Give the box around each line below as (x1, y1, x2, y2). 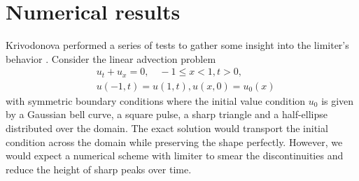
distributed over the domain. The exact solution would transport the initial (6, 121, 328, 136)
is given (321, 93, 354, 108)
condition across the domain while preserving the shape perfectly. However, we (6, 134, 343, 149)
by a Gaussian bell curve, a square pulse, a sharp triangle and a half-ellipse (6, 107, 328, 122)
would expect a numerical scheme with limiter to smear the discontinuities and (6, 148, 344, 163)
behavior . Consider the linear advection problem (6, 51, 216, 66)
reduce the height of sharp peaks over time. (6, 161, 192, 176)
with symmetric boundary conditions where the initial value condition (6, 93, 306, 108)
